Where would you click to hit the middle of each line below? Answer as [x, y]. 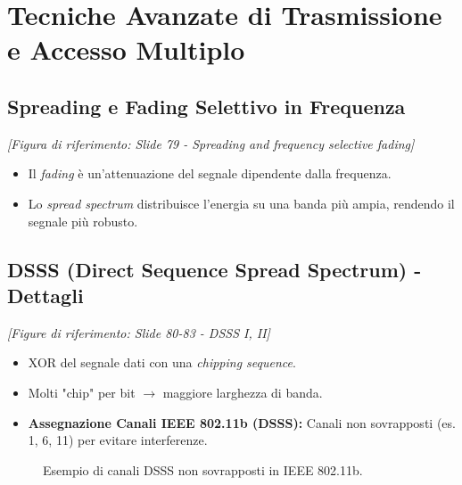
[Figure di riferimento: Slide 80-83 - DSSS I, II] [139, 332]
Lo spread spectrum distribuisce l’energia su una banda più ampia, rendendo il [241, 203]
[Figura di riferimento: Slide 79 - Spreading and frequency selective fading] [211, 143]
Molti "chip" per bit [82, 392]
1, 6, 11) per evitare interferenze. [118, 440]
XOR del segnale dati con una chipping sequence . [162, 362]
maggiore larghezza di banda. [243, 392]
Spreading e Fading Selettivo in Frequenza [206, 106]
